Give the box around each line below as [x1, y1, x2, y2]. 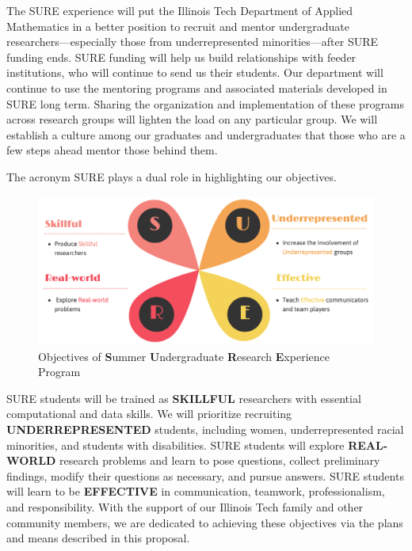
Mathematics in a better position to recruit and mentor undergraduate [6, 17, 349, 34]
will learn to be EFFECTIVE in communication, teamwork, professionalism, [6, 483, 385, 500]
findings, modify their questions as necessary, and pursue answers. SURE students [6, 467, 404, 484]
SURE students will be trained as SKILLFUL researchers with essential [6, 389, 361, 406]
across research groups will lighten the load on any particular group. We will [6, 111, 378, 127]
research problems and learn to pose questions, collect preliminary [59, 452, 380, 469]
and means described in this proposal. [6, 530, 190, 546]
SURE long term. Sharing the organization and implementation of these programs [6, 95, 405, 112]
